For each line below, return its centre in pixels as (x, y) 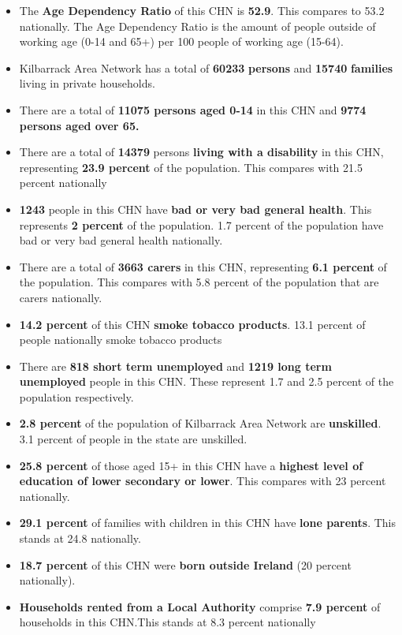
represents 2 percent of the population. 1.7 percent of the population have (201, 224)
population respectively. (76, 396)
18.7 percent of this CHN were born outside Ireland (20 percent (185, 564)
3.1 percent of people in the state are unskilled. (133, 439)
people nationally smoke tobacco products (121, 340)
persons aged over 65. (79, 125)
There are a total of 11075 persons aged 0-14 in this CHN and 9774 (193, 109)
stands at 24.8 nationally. (80, 538)
